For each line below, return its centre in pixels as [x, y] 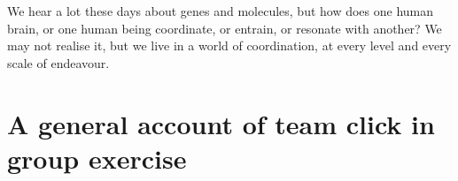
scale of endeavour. [58, 62]
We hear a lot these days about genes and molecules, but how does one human [221, 11]
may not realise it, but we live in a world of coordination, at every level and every [229, 45]
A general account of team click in [221, 123]
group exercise [97, 158]
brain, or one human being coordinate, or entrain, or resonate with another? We [225, 28]
